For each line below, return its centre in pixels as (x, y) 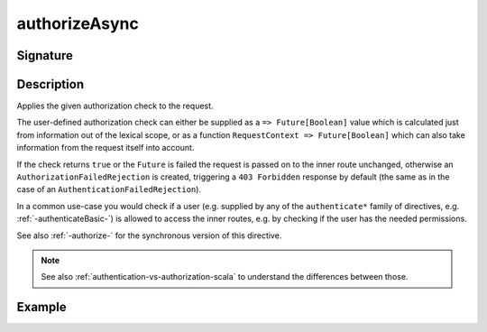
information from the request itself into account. (106, 148)
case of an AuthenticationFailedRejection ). (109, 189)
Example (41, 307)
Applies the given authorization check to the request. (115, 106)
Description (51, 84)
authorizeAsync (78, 23)
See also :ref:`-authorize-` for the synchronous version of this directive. (149, 235)
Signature (45, 55)
